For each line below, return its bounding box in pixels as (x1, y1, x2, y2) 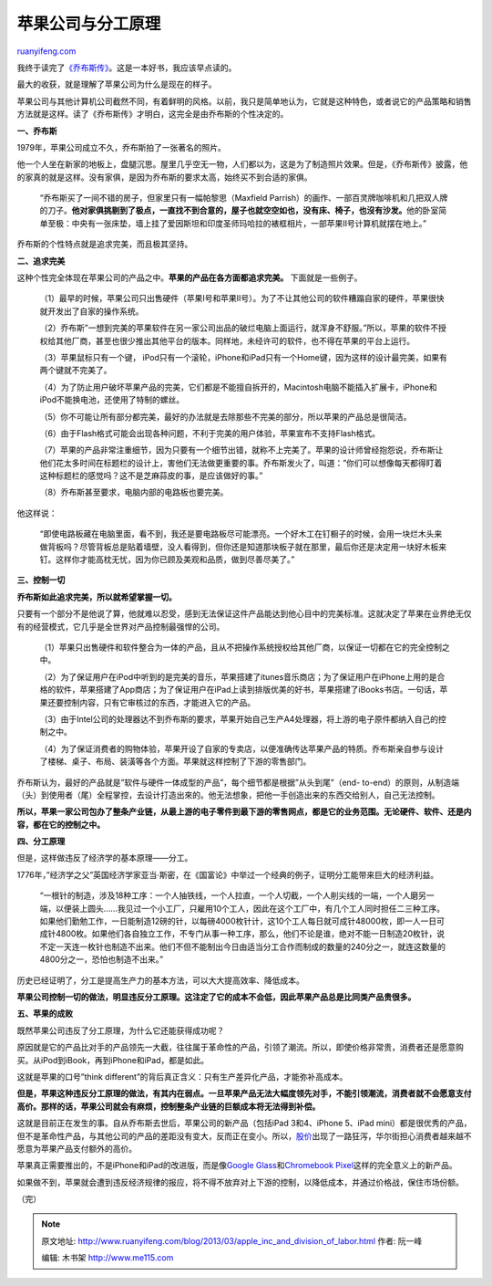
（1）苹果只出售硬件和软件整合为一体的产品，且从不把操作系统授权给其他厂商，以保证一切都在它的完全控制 (39, 642, 442, 653)
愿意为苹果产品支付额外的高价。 (16, 1143, 137, 1154)
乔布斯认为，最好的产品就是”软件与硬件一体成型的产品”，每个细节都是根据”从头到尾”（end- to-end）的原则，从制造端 (16, 777, 460, 788)
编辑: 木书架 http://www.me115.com (41, 1252, 174, 1263)
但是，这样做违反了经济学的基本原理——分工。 (16, 852, 193, 863)
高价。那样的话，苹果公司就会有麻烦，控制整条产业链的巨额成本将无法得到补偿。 (16, 1101, 321, 1112)
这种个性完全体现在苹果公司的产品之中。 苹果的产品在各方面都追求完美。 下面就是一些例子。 (16, 272, 363, 283)
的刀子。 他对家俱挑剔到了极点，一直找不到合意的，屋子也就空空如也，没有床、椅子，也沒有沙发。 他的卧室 (39, 205, 439, 216)
